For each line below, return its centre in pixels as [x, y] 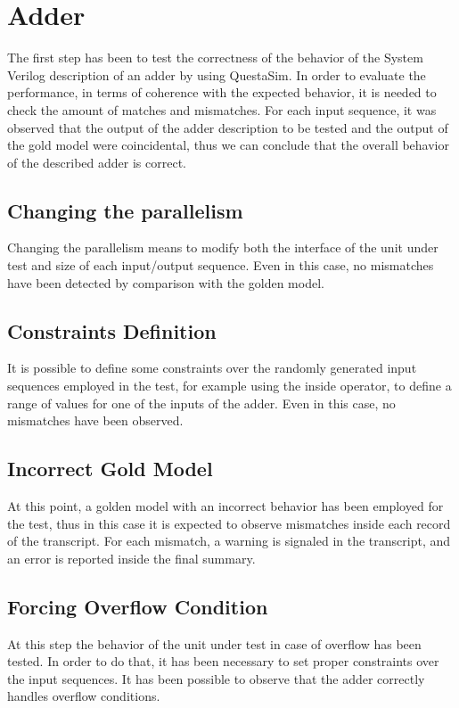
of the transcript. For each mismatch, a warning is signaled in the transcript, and [229, 541]
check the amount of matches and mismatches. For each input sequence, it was [222, 109]
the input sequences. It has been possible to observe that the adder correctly [216, 678]
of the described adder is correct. [97, 162]
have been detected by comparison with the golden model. [166, 282]
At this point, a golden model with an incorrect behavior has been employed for [225, 506]
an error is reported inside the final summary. [131, 558]
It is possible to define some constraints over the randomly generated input [212, 368]
